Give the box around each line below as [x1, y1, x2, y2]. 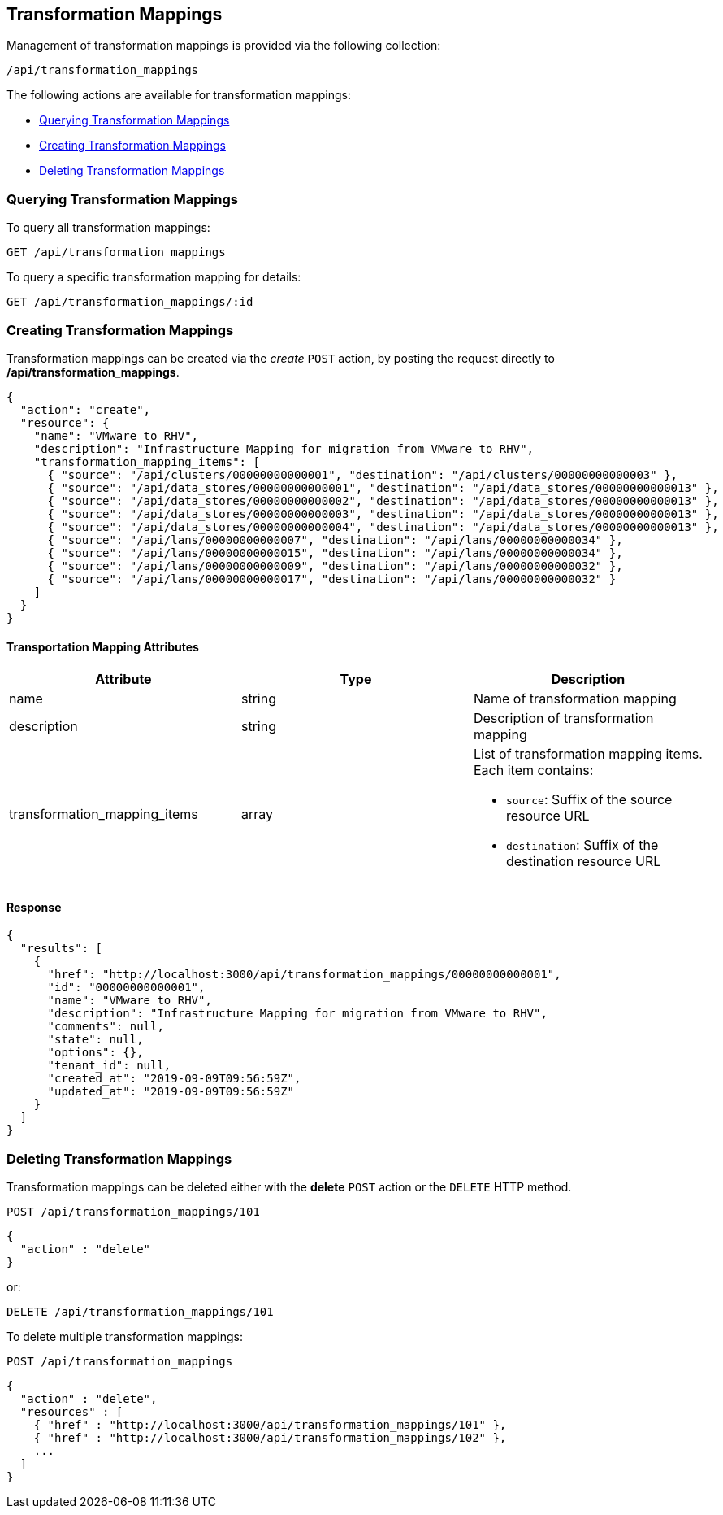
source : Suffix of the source [505, 791, 673, 808]
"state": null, [47, 1033, 144, 1047]
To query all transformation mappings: [6, 220, 210, 235]
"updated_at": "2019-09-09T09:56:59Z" [47, 1085, 295, 1099]
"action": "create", [19, 403, 151, 416]
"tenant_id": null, [47, 1059, 171, 1073]
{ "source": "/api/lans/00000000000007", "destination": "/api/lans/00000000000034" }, [47, 533, 623, 546]
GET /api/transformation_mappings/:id [6, 295, 253, 309]
